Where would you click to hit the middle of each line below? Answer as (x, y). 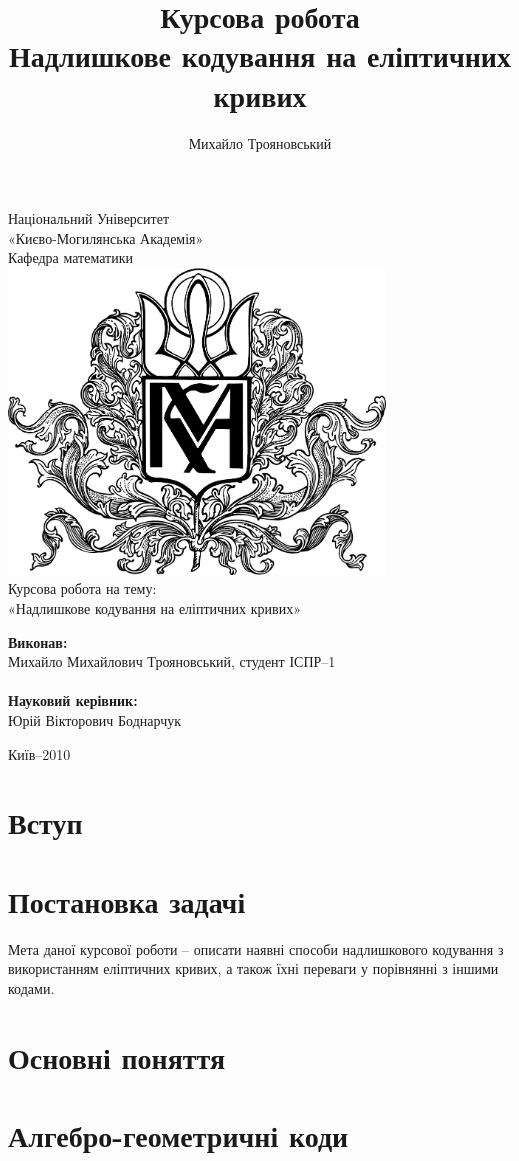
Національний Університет (89, 218)
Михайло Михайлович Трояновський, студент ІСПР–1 (172, 661)
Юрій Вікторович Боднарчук (94, 720)
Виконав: (38, 641)
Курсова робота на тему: (82, 588)
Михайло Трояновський (260, 142)
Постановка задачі (127, 900)
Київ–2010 (39, 753)
